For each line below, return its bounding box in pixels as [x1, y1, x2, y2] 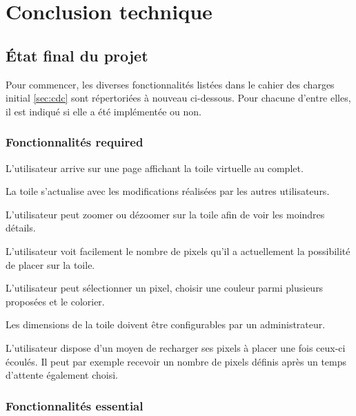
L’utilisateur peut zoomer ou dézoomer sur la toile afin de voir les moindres [6, 207, 325, 221]
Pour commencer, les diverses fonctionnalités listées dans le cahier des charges [6, 77, 335, 91]
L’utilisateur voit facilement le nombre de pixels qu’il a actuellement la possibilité [6, 243, 350, 258]
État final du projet [6, 44, 148, 66]
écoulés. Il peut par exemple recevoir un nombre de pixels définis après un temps [6, 354, 347, 368]
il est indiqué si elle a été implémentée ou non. [6, 104, 202, 118]
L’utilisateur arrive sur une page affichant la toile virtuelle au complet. [6, 160, 304, 175]
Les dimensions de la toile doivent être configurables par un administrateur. [6, 317, 326, 332]
